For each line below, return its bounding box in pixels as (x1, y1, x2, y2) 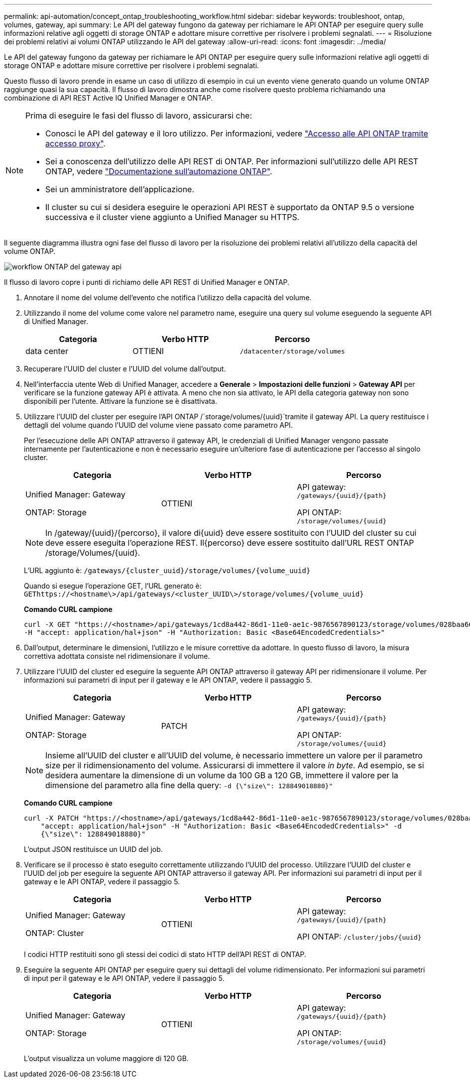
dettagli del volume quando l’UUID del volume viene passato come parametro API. (24, 421, 293, 429)
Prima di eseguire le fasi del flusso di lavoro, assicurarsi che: (25, 111, 252, 120)
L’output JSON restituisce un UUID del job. (24, 845, 163, 853)
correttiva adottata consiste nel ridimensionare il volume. (24, 652, 210, 660)
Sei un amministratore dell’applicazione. (45, 184, 195, 194)
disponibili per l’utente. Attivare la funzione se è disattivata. (24, 397, 217, 405)
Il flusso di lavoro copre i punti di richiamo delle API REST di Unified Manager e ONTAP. (4, 278, 290, 286)
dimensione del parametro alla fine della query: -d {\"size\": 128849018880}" (45, 780, 333, 790)
